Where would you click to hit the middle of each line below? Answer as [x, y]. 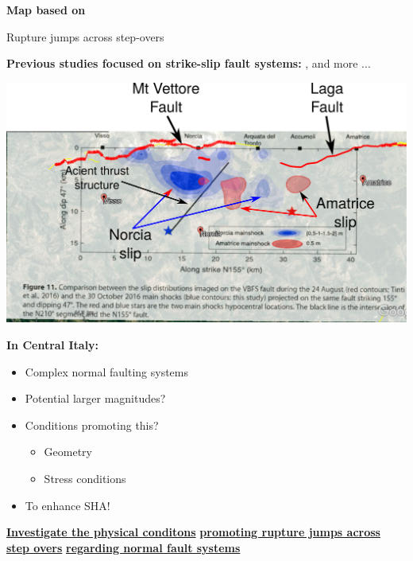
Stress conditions [85, 479]
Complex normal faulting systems [107, 371]
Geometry [68, 452]
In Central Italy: [53, 345]
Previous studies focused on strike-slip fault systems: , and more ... [189, 63]
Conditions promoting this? [92, 425]
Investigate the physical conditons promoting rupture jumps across [193, 532]
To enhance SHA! [68, 505]
